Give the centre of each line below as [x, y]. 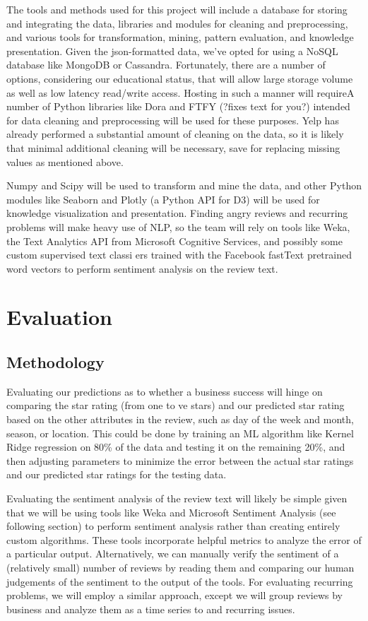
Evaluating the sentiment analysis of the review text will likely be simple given [177, 498]
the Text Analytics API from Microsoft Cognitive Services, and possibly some [174, 241]
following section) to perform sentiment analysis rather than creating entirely [173, 526]
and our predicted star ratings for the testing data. [117, 474]
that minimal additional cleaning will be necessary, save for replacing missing [173, 147]
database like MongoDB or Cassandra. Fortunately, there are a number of [166, 65]
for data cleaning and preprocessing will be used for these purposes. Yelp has [173, 120]
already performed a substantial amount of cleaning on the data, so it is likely [175, 134]
